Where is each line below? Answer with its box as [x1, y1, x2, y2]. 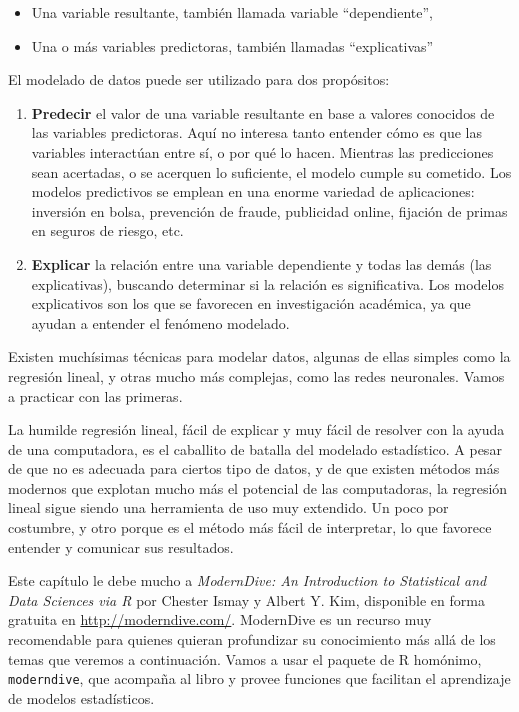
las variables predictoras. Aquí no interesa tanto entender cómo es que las [31, 122, 482, 143]
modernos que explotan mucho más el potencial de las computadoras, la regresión [8, 477, 508, 498]
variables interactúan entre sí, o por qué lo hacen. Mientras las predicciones [31, 141, 494, 162]
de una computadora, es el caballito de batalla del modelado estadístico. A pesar [8, 438, 502, 459]
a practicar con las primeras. [8, 385, 183, 406]
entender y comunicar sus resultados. [8, 536, 234, 557]
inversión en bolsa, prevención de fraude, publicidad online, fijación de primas [31, 200, 508, 221]
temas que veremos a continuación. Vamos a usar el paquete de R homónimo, [8, 648, 482, 669]
